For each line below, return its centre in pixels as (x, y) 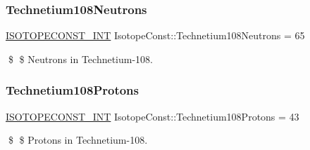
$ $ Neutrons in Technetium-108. (81, 59)
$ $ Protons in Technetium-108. (78, 140)
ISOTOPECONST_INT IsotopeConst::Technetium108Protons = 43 (153, 116)
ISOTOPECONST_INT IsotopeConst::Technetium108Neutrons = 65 (155, 35)
